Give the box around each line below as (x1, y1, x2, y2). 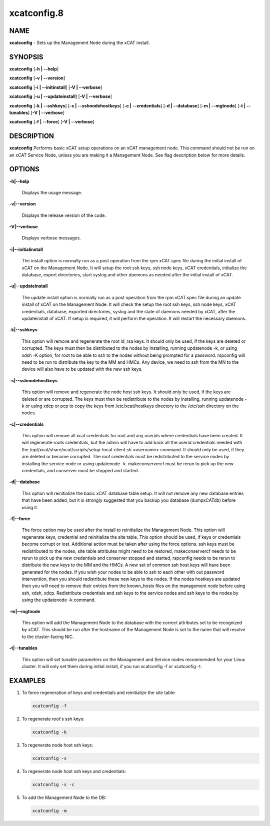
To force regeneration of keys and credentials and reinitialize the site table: (21, 690, 176, 696)
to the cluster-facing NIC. (21, 634, 74, 640)
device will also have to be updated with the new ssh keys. (21, 366, 142, 372)
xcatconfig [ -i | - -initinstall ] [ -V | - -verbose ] (9, 84, 102, 90)
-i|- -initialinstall (9, 246, 43, 252)
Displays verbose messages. (21, 235, 81, 241)
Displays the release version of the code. (21, 212, 106, 218)
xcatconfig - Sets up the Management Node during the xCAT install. (9, 40, 150, 46)
